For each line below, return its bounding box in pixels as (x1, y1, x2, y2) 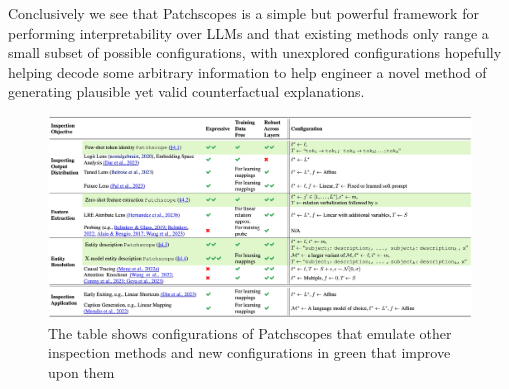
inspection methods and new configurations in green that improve (48, 342, 451, 363)
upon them (48, 362, 115, 383)
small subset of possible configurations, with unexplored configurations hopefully (8, 42, 502, 63)
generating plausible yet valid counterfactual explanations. (8, 81, 365, 102)
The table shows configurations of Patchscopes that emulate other (48, 322, 452, 343)
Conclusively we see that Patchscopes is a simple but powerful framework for (8, 3, 479, 23)
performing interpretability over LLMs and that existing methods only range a (8, 22, 489, 43)
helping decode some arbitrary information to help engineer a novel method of (8, 61, 487, 82)
